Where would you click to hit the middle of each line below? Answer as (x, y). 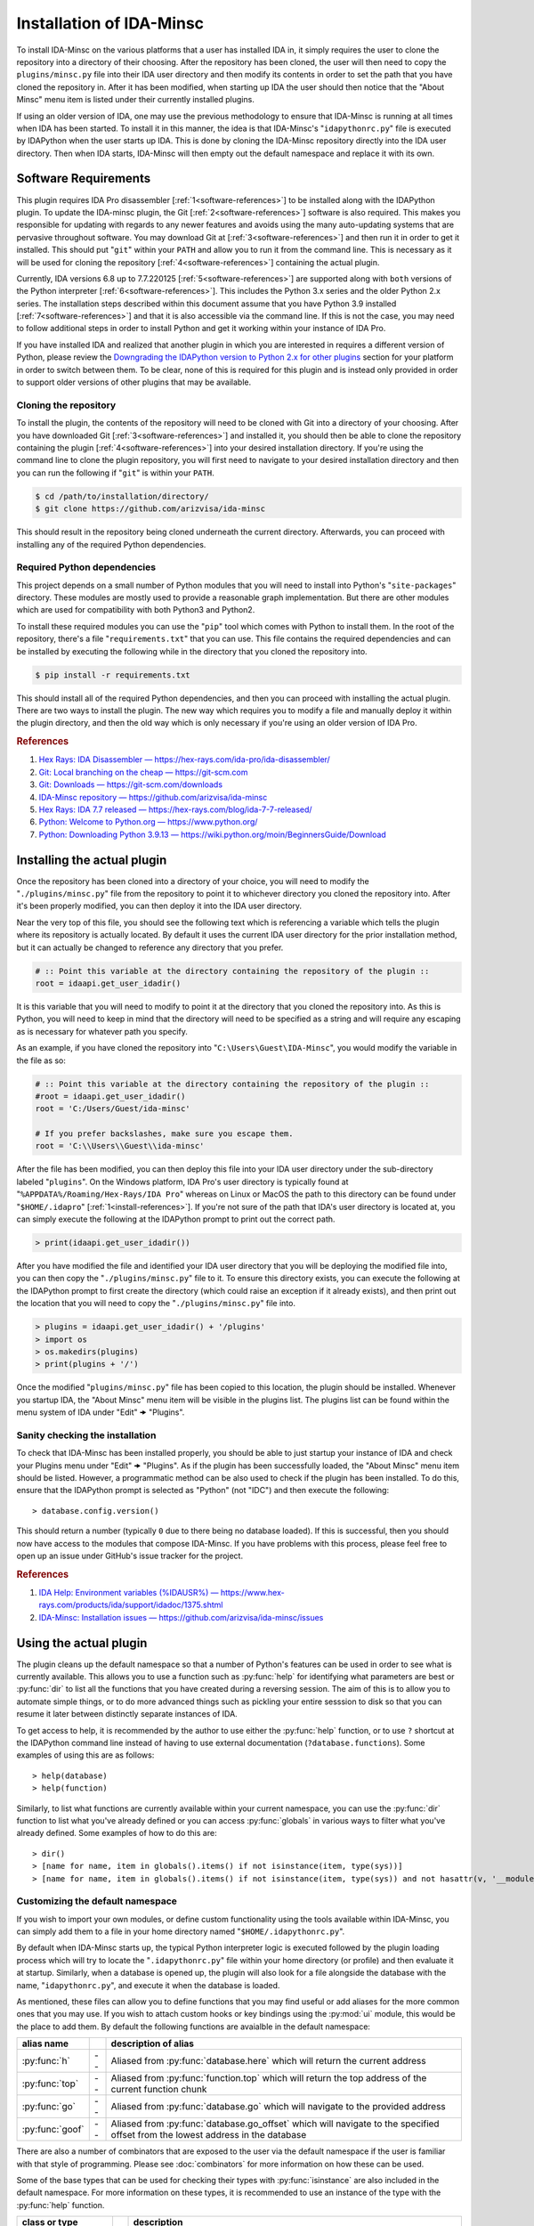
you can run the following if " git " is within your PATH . (115, 473)
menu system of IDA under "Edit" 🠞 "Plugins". (101, 1412)
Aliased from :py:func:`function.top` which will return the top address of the (269, 2078)
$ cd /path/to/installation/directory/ (122, 496)
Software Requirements (84, 179)
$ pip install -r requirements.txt (113, 675)
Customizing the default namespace (97, 1901)
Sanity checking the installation (86, 1435)
